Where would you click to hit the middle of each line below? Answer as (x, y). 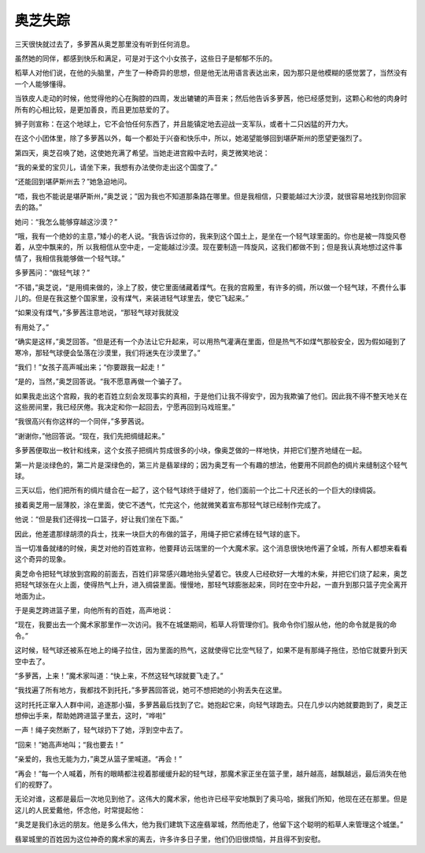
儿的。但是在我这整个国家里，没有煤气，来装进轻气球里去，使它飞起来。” (132, 298)
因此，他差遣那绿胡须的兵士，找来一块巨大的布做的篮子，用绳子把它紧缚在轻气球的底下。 (159, 534)
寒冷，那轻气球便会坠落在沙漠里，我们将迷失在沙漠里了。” (107, 352)
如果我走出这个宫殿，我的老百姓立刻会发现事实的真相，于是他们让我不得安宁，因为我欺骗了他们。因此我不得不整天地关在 (211, 396)
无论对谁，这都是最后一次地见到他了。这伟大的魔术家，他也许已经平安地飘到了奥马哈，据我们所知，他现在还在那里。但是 (211, 799)
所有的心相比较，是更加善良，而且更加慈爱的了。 (94, 109)
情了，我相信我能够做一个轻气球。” (70, 258)
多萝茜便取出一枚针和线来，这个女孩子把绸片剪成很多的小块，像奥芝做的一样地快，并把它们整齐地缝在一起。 (190, 451)
